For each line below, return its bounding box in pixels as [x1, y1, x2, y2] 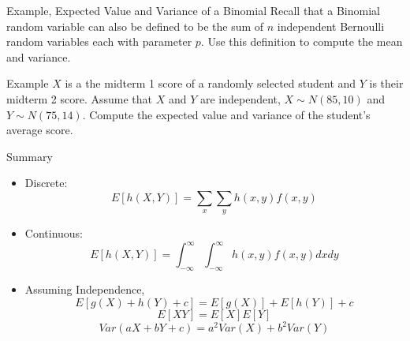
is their [369, 75, 404, 92]
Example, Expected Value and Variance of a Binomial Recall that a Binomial [6, 2, 380, 18]
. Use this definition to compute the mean [200, 33, 403, 50]
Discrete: [24, 174, 68, 191]
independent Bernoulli [277, 17, 385, 34]
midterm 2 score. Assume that [6, 90, 152, 107]
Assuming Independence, [24, 281, 145, 298]
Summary [6, 148, 53, 164]
